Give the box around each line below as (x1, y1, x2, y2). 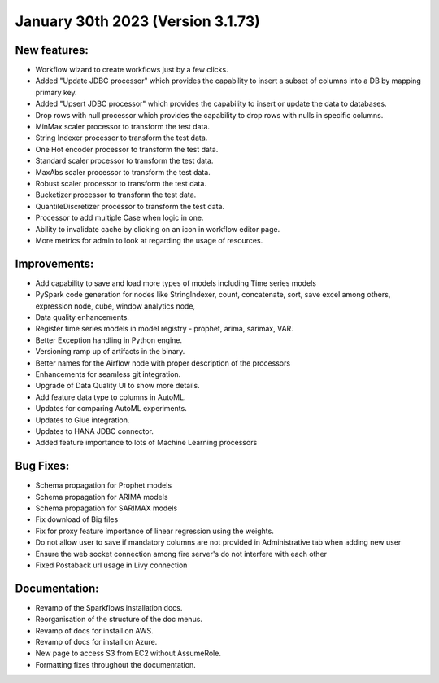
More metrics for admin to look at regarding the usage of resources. (35, 235, 263, 245)
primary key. (35, 87, 77, 97)
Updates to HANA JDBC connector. (35, 426, 154, 436)
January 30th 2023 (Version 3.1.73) (15, 12, 260, 30)
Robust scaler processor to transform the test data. (35, 178, 207, 188)
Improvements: (15, 256, 94, 270)
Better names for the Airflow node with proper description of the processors (35, 358, 291, 368)
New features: (15, 43, 89, 57)
